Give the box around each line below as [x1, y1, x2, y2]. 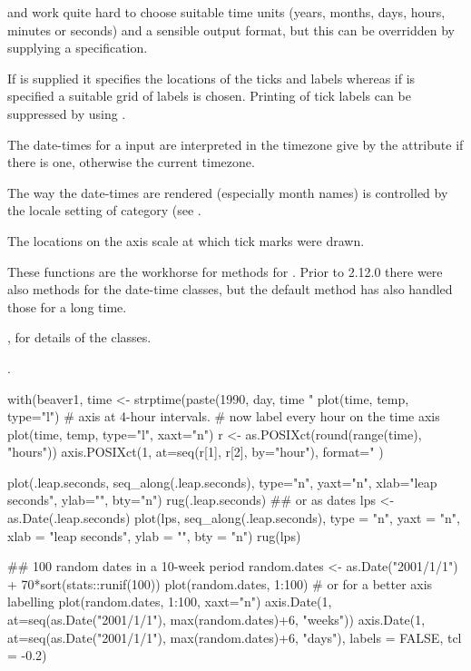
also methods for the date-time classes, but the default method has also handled [7, 280, 453, 299]
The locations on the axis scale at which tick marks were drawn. [7, 231, 365, 250]
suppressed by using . [7, 104, 126, 123]
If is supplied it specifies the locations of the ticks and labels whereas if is [7, 68, 416, 87]
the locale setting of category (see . [7, 201, 201, 220]
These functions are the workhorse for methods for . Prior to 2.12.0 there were [7, 261, 443, 281]
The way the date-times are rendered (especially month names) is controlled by [7, 183, 448, 202]
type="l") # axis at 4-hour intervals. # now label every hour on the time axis [7, 407, 440, 426]
